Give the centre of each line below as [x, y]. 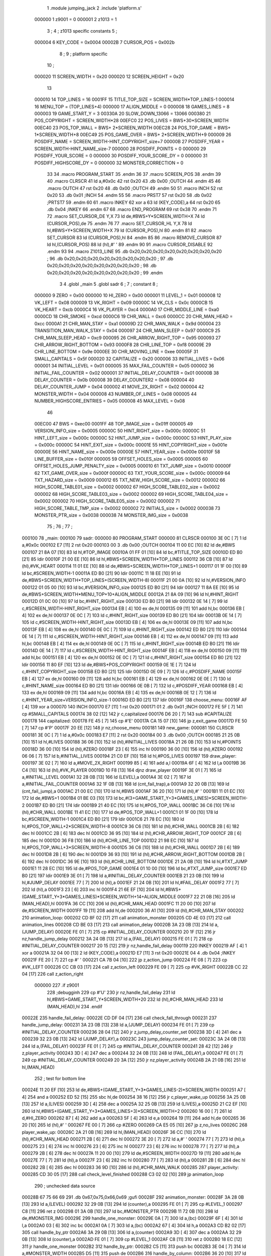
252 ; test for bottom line [60, 1079]
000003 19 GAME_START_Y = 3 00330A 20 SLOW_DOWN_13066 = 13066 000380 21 [122, 114]
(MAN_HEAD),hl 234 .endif [75, 1006]
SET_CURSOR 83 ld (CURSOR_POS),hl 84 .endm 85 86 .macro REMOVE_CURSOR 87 [134, 237]
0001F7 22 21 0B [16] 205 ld [206, 896]
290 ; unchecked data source [65, 1186]
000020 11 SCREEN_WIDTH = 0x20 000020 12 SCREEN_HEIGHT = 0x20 [109, 77]
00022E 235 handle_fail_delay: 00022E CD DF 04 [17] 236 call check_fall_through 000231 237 [119, 1018]
